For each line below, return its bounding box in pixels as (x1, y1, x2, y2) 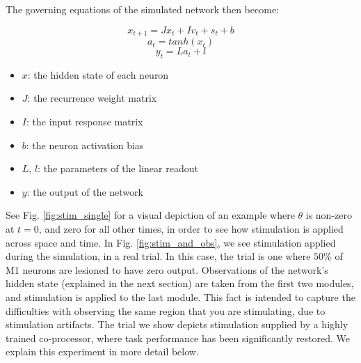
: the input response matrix (26, 114, 143, 129)
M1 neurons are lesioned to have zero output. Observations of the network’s (6, 262, 328, 277)
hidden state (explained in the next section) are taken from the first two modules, (6, 276, 354, 291)
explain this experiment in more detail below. (6, 344, 199, 359)
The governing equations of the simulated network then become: (6, 2, 279, 16)
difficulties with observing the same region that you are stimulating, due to (6, 303, 326, 318)
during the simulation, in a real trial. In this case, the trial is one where (6, 249, 311, 263)
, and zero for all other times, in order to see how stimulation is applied (38, 222, 344, 235)
